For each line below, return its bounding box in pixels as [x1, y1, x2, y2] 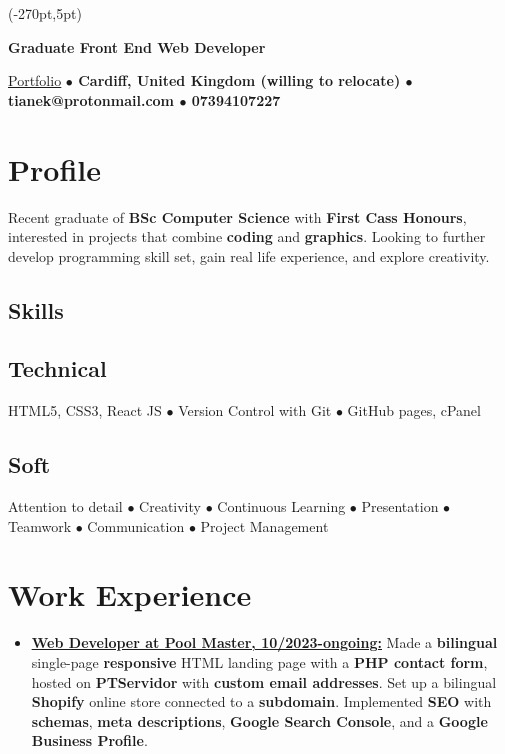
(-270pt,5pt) [8, 3, 82, 23]
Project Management [200, 515, 329, 536]
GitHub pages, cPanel [347, 400, 481, 421]
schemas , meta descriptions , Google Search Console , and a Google [31, 710, 488, 731]
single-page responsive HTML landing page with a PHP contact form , [31, 651, 488, 672]
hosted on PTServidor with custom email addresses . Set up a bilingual [31, 671, 497, 692]
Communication [87, 515, 185, 536]
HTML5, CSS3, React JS [8, 400, 162, 421]
